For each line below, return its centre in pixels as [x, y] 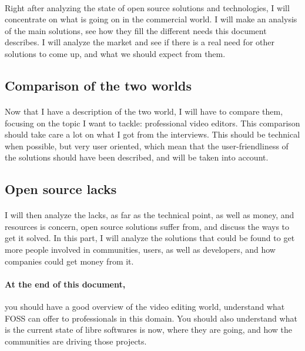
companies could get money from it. [69, 261]
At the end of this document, [65, 284]
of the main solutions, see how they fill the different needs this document [136, 30]
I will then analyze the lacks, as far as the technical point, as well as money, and [150, 215]
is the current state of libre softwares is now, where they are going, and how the [149, 330]
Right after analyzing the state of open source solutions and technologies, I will [147, 7]
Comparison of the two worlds [98, 85]
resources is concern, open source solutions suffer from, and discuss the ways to [147, 226]
